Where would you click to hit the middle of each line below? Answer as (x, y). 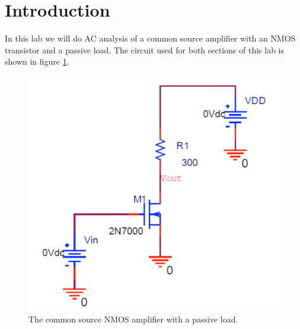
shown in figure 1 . (37, 61)
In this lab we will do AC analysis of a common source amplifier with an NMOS (150, 38)
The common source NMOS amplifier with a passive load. (133, 319)
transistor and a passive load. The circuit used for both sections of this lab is (145, 49)
